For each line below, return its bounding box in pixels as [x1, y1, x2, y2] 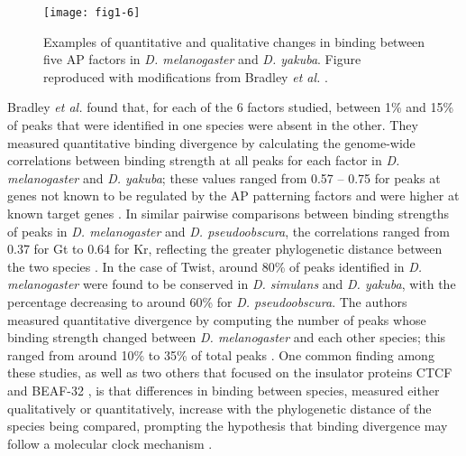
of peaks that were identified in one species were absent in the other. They [7, 116, 418, 135]
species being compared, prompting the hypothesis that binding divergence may [7, 416, 448, 435]
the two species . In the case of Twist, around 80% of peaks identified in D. [7, 256, 423, 275]
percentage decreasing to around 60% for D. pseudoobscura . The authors [7, 292, 407, 311]
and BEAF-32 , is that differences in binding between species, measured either [7, 380, 440, 399]
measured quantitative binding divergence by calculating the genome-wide [7, 133, 416, 152]
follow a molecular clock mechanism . [7, 433, 213, 452]
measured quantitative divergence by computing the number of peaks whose [7, 310, 426, 329]
